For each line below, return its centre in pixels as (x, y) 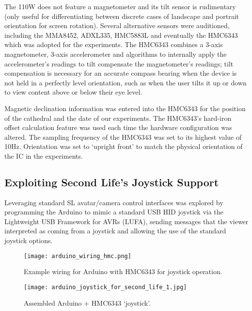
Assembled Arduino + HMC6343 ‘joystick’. (87, 303)
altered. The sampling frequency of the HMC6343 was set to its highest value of (123, 137)
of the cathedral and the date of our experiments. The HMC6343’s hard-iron (118, 118)
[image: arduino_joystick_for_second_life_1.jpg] (105, 287)
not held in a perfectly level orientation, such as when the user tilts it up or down (126, 82)
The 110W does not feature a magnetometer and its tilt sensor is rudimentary (120, 6)
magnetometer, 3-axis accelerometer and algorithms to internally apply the (116, 54)
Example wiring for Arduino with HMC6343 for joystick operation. (123, 271)
